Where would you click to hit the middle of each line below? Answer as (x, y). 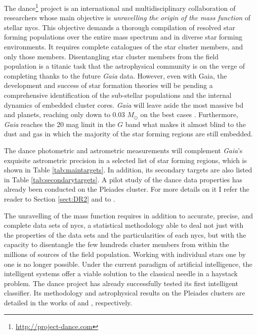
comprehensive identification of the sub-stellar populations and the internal (118, 95)
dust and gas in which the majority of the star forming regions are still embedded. (128, 134)
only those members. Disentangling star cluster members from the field (111, 56)
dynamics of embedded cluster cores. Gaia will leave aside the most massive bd (124, 105)
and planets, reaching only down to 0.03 (64, 114)
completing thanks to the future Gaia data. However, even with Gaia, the (115, 75)
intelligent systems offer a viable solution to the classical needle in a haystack (121, 273)
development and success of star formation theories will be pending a (108, 85)
